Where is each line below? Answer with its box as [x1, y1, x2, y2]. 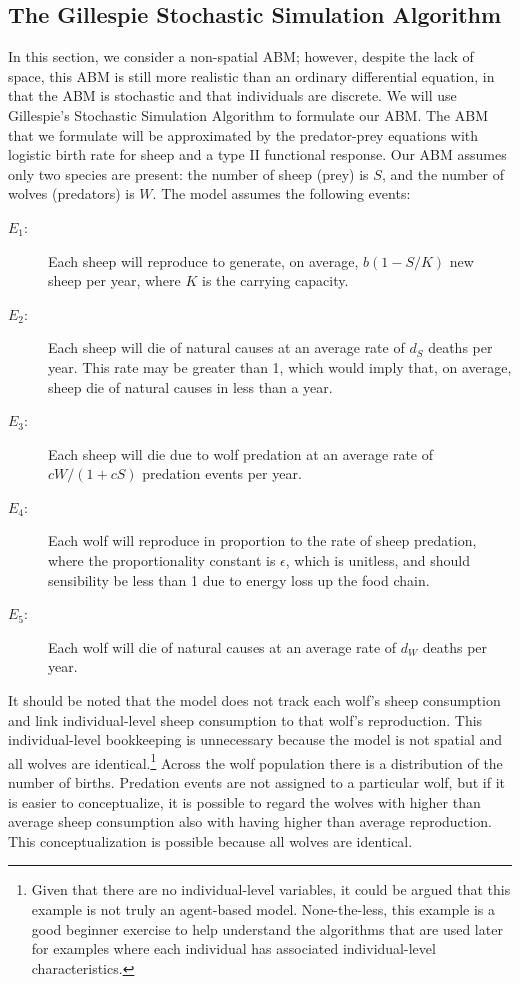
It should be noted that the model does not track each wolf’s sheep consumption [8, 690, 501, 711]
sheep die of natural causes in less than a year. [48, 376, 333, 397]
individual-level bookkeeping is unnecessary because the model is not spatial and [8, 729, 503, 750]
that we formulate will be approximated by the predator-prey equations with [8, 124, 479, 145]
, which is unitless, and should [285, 550, 471, 571]
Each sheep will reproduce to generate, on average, [48, 250, 359, 271]
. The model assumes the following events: [152, 183, 411, 204]
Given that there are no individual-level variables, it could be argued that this [31, 879, 511, 900]
